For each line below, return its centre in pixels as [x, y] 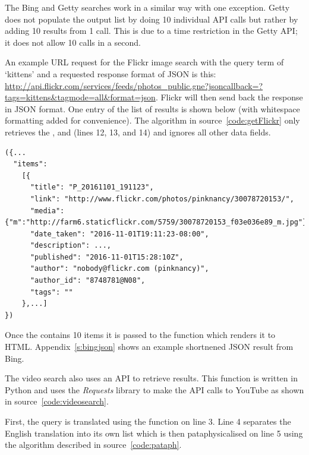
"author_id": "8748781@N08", [88, 281]
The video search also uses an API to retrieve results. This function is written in [151, 378]
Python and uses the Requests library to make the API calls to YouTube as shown [154, 389]
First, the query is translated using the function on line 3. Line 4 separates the [148, 421]
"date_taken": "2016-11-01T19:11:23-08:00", [119, 234]
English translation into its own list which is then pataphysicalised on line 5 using [154, 433]
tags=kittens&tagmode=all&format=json [80, 97]
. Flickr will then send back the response [229, 97]
